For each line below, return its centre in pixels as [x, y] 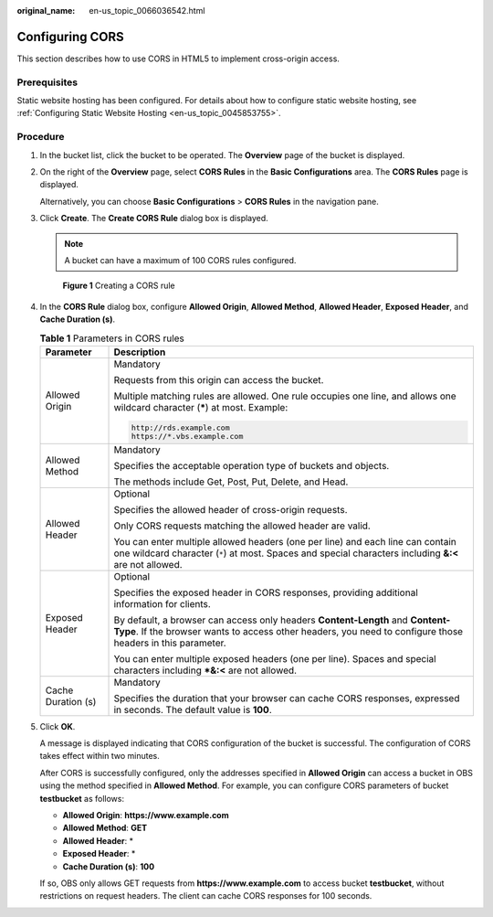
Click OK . [58, 726]
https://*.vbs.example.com [187, 436]
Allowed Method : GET [105, 828]
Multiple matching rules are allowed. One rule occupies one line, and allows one [285, 396]
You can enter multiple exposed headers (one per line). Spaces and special [275, 658]
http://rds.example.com [180, 427]
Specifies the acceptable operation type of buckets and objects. [252, 465]
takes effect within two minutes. [100, 756]
